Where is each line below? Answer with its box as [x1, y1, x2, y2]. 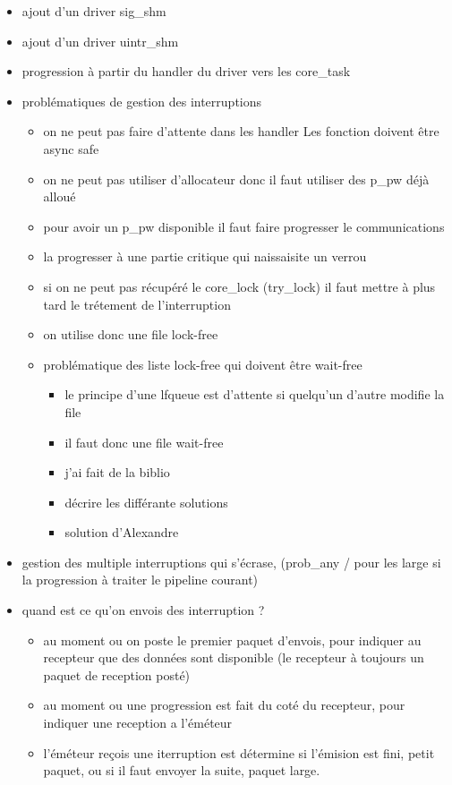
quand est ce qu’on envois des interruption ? [21, 601, 265, 619]
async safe [43, 139, 99, 158]
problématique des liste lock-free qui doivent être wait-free [43, 354, 362, 373]
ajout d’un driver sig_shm [21, 2, 166, 20]
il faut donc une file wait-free [64, 432, 224, 451]
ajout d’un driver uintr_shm [21, 31, 179, 50]
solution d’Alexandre [64, 523, 179, 542]
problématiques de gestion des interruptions [21, 91, 262, 110]
